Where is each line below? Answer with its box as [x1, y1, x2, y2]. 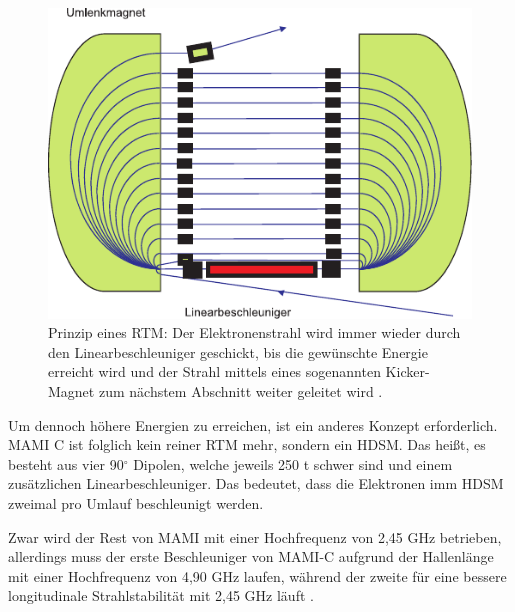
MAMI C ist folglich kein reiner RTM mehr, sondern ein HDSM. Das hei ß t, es [8, 434, 486, 455]
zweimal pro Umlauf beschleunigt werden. [8, 493, 264, 514]
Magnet [48, 381, 95, 402]
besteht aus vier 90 [8, 453, 124, 474]
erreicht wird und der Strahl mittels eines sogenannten [48, 361, 381, 382]
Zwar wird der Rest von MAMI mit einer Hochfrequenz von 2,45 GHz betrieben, [8, 526, 502, 547]
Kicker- [385, 361, 430, 382]
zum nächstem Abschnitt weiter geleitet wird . [98, 381, 383, 402]
